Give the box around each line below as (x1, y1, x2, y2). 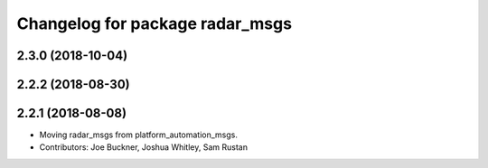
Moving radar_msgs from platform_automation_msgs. (39, 129, 239, 140)
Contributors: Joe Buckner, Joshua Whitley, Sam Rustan (39, 142, 249, 153)
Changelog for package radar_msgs (16, 14, 293, 33)
